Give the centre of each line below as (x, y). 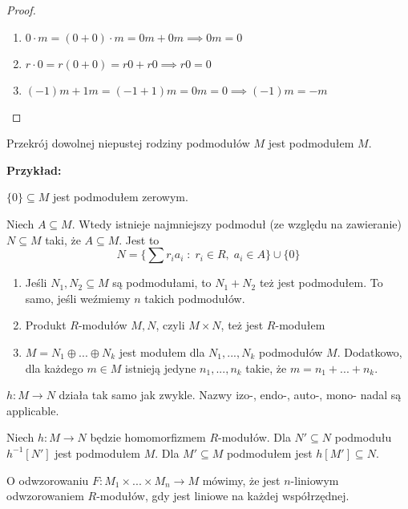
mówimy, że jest (241, 480)
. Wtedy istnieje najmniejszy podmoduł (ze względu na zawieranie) (236, 223)
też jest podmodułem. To (321, 283)
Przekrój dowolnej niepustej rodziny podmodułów (128, 143)
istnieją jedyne (161, 368)
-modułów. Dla (254, 437)
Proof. (21, 10)
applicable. (33, 410)
